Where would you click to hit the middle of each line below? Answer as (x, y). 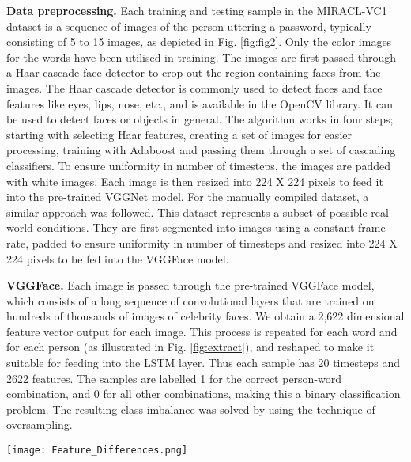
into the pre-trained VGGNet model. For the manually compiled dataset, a (188, 197)
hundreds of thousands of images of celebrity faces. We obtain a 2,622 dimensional (205, 316)
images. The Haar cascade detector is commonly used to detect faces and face (194, 87)
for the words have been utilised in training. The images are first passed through (202, 57)
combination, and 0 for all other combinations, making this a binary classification (204, 394)
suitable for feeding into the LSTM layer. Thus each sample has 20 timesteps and (204, 363)
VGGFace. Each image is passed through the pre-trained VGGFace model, (190, 285)
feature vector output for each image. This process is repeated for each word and (202, 331)
